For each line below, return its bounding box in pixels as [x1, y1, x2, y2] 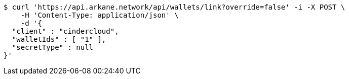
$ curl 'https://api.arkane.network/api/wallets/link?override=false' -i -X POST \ [4, 3, 345, 11]
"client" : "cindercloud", [12, 27, 119, 35]
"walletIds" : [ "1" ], [12, 35, 106, 43]
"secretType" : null [12, 43, 94, 51]
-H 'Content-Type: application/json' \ [20, 11, 179, 19]
